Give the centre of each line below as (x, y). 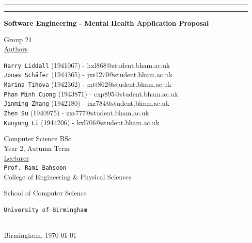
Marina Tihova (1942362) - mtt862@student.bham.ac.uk (88, 84)
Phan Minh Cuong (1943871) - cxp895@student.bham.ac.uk (91, 93)
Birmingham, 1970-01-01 (40, 235)
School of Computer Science (45, 193)
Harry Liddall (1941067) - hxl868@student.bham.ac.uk (87, 65)
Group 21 (18, 39)
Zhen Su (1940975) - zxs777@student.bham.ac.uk (77, 113)
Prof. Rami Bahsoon (35, 168)
